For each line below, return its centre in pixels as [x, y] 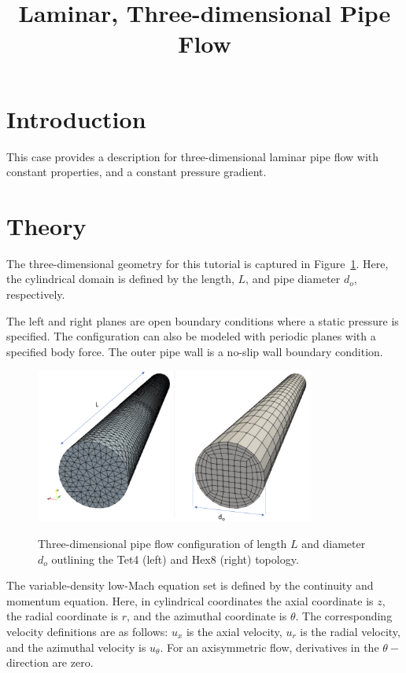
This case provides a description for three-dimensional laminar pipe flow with [193, 156]
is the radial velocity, [350, 631]
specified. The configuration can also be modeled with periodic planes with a [191, 336]
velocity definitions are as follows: [87, 631]
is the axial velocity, [234, 631]
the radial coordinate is [63, 616]
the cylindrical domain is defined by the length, [120, 279]
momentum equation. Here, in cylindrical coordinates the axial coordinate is [190, 600]
